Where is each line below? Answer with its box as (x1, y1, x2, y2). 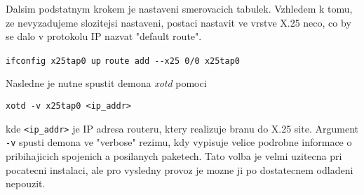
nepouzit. (6, 176, 46, 191)
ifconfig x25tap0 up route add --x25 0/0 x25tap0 (6, 55, 240, 66)
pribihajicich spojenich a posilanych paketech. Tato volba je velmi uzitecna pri (6, 149, 342, 163)
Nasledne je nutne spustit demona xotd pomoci (6, 76, 207, 90)
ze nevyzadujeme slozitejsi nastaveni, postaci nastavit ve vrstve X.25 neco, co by (6, 15, 351, 29)
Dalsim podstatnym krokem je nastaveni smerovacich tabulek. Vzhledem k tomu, (6, 1, 353, 15)
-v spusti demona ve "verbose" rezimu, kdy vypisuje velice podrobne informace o (6, 135, 352, 149)
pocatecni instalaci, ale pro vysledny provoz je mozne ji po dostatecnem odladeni (6, 162, 353, 177)
